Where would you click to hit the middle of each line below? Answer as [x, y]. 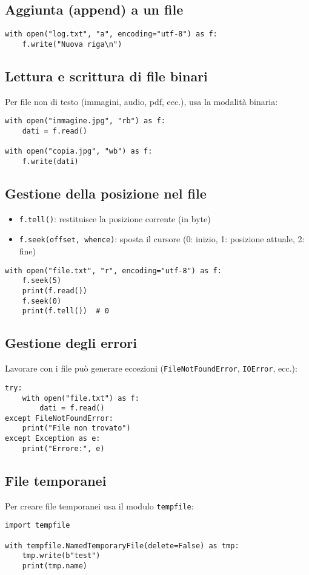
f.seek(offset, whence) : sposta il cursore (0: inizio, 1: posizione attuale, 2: [162, 239]
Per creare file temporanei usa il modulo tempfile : [99, 505]
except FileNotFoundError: [59, 418]
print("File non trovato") [76, 428]
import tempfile [38, 526]
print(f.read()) [55, 291]
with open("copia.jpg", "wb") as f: [79, 151]
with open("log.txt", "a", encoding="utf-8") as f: [111, 34]
